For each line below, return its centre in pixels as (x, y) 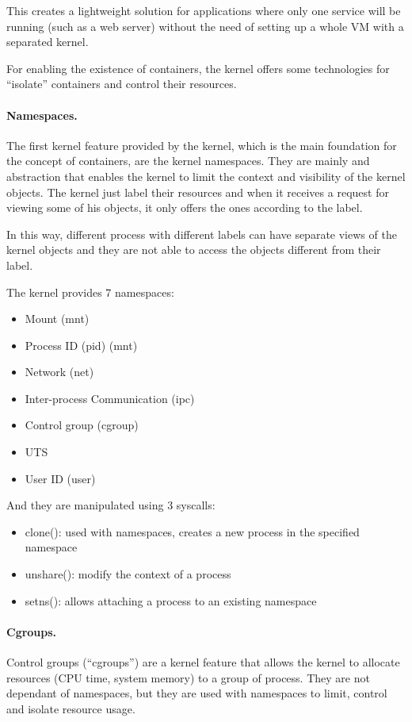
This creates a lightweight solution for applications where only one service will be (204, 10)
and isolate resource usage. (71, 708)
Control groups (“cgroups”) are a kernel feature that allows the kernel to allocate (203, 662)
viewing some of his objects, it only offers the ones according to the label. (185, 207)
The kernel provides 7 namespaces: (90, 292)
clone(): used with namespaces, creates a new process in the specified (192, 531)
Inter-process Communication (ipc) (110, 398)
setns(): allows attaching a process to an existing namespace (171, 600)
